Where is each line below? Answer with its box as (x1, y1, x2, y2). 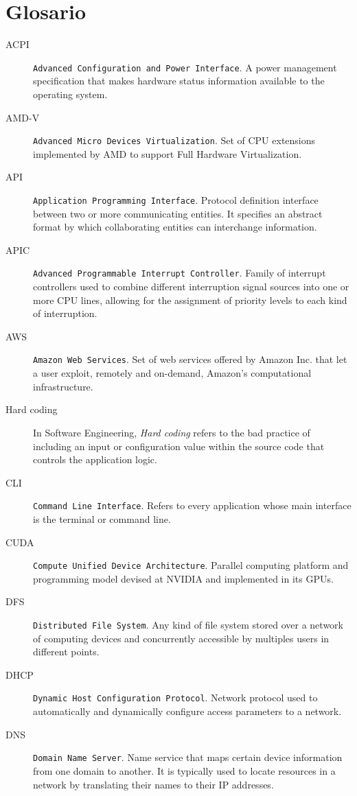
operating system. (33, 86, 108, 101)
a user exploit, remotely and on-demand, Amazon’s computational (33, 366, 312, 380)
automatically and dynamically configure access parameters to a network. (33, 704, 342, 718)
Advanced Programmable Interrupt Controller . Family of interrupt (33, 266, 326, 280)
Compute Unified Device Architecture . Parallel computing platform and (33, 558, 349, 572)
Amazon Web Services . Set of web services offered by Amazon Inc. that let (33, 352, 347, 366)
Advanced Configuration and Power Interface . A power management (33, 60, 337, 74)
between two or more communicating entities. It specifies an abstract (33, 206, 323, 220)
